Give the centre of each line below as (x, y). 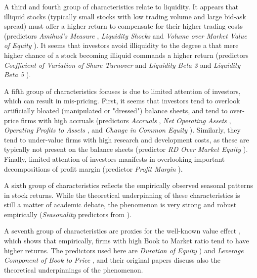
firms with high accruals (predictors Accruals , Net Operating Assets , (126, 120)
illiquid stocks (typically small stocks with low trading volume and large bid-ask (125, 16)
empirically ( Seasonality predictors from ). (68, 214)
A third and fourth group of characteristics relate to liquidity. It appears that (121, 6)
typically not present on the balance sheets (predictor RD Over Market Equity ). (126, 149)
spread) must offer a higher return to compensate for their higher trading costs (123, 26)
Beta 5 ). (18, 74)
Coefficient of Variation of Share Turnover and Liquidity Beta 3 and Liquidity (122, 65)
